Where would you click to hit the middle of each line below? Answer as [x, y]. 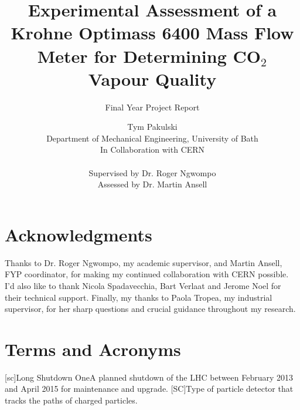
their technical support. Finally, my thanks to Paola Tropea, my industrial [139, 297]
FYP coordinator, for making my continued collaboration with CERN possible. [147, 274]
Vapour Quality [152, 78]
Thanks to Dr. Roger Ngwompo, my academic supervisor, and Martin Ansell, [144, 262]
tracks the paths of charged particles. [71, 400]
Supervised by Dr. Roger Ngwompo [152, 172]
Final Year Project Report [152, 107]
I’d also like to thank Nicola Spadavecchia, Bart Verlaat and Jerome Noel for [143, 285]
